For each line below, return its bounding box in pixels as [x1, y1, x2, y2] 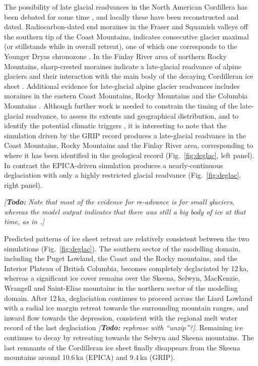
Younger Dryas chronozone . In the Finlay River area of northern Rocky [4, 50, 227, 61]
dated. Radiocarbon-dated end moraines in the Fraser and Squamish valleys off [4, 21, 248, 32]
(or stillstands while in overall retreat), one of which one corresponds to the [4, 41, 237, 51]
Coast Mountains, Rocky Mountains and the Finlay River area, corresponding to [4, 140, 253, 150]
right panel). [4, 179, 42, 190]
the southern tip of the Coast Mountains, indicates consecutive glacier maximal [4, 31, 249, 41]
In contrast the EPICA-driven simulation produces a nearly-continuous [4, 160, 223, 170]
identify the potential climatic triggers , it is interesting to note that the [4, 120, 227, 131]
